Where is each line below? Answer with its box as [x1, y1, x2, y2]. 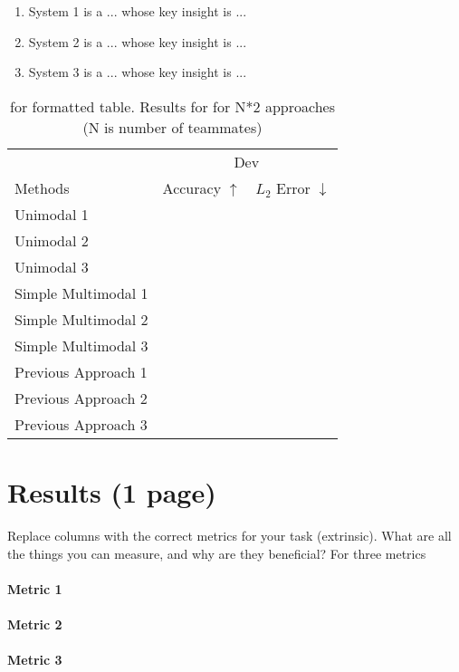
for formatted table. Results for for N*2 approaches [9, 95, 335, 117]
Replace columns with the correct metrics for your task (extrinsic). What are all [7, 525, 452, 544]
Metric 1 [7, 579, 62, 598]
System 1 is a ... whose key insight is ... [28, 2, 247, 20]
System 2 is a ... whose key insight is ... [28, 32, 247, 51]
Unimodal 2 [14, 229, 89, 251]
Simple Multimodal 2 [14, 308, 148, 330]
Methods [14, 177, 70, 198]
